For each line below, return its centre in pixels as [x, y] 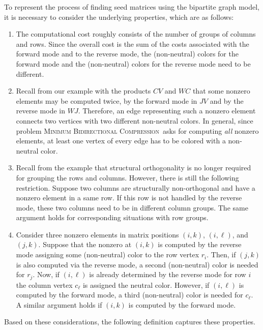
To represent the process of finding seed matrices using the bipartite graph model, [132, 7]
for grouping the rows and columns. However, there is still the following [127, 177]
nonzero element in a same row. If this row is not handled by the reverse [129, 198]
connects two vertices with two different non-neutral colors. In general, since [135, 120]
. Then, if [221, 254]
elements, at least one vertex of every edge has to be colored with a [121, 141]
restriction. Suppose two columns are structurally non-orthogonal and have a [136, 187]
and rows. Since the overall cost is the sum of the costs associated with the [133, 43]
